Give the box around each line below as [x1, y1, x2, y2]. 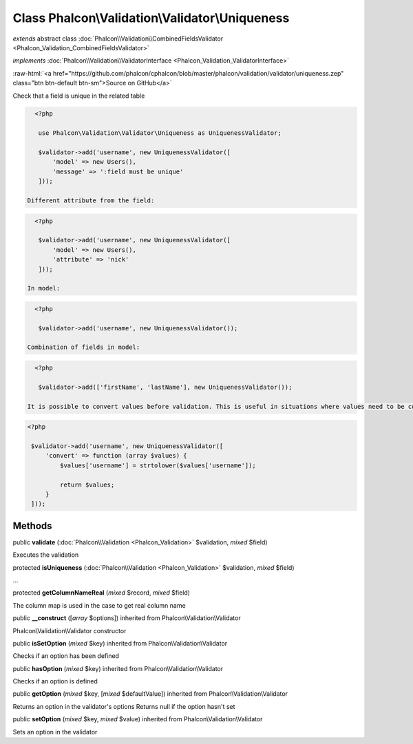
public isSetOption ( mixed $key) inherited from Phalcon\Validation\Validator [12, 639, 228, 647]
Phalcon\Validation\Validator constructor [12, 626, 127, 635]
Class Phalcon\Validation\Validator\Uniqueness [12, 10, 290, 25]
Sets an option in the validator [12, 727, 98, 736]
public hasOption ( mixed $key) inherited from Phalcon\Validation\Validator [12, 664, 224, 672]
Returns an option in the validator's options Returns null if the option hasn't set [12, 702, 235, 710]
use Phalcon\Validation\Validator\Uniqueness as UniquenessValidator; [38, 129, 282, 137]
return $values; [59, 480, 115, 489]
